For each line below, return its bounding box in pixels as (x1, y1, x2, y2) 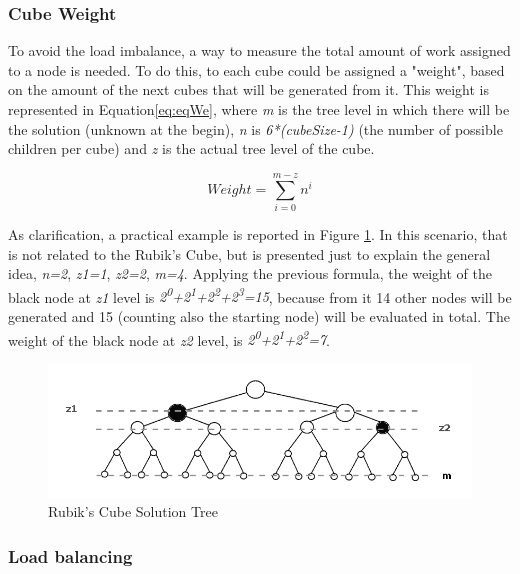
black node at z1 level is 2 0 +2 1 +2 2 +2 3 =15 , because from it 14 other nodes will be (8, 283, 512, 307)
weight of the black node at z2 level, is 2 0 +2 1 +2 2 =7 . (8, 326, 330, 350)
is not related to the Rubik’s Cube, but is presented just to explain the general (8, 243, 491, 264)
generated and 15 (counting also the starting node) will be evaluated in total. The (8, 305, 510, 326)
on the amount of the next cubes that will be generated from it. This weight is (8, 79, 489, 100)
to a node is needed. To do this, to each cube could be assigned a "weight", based (8, 59, 505, 80)
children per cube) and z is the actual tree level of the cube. (8, 138, 375, 159)
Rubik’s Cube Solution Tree (48, 501, 218, 522)
